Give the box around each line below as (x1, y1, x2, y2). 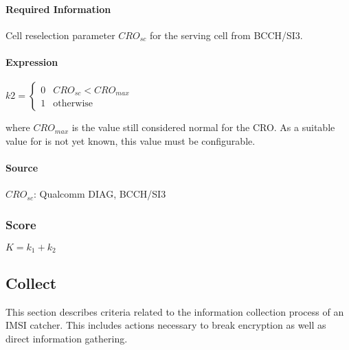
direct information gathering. (5, 331, 128, 345)
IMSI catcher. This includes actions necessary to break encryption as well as (5, 318, 326, 332)
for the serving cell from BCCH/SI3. (149, 27, 303, 42)
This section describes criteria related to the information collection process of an (5, 304, 344, 318)
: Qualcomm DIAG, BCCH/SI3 (33, 187, 166, 201)
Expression (5, 54, 58, 69)
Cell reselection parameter (5, 27, 115, 42)
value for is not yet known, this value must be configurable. (5, 133, 256, 148)
